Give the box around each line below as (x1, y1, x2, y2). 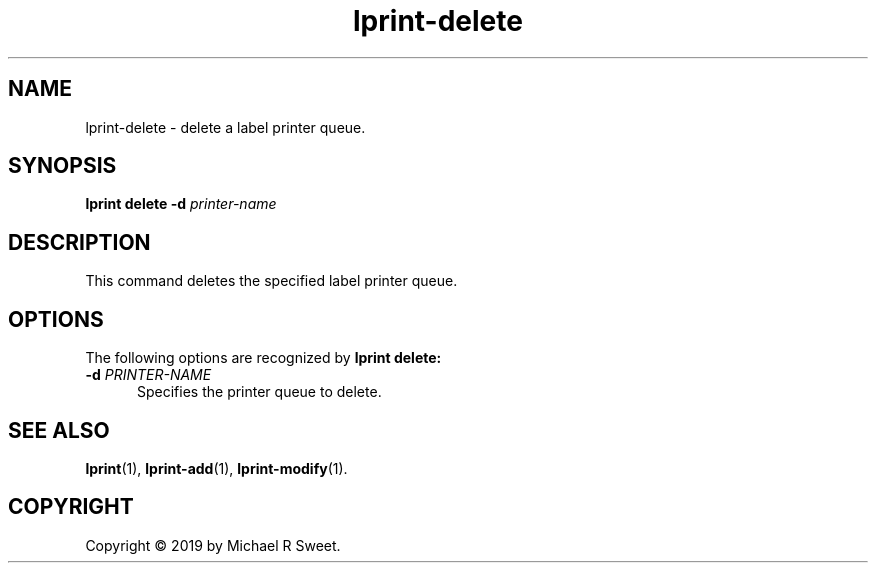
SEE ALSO (8, 417, 110, 443)
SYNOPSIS (8, 153, 117, 179)
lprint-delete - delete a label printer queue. (85, 118, 366, 136)
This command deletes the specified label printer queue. (85, 272, 458, 290)
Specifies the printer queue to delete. (137, 383, 382, 401)
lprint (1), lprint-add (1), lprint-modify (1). (85, 459, 348, 477)
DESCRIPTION (8, 229, 151, 255)
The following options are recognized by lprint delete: (85, 349, 442, 367)
